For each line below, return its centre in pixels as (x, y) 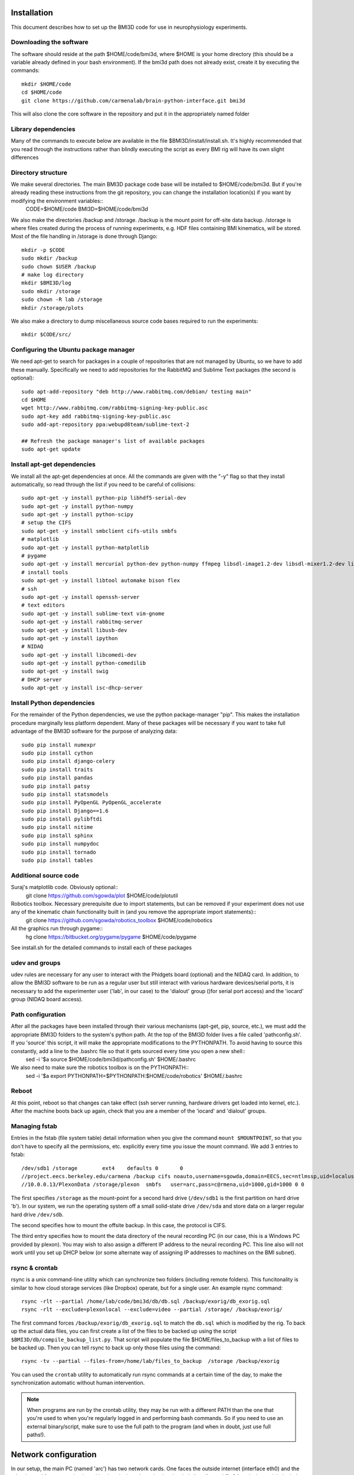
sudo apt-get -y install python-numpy (78, 506)
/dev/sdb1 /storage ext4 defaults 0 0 (102, 1168)
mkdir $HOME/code (46, 84)
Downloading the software (50, 42)
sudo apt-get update (51, 449)
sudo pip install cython (57, 753)
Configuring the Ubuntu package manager (73, 350)
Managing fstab (34, 1126)
